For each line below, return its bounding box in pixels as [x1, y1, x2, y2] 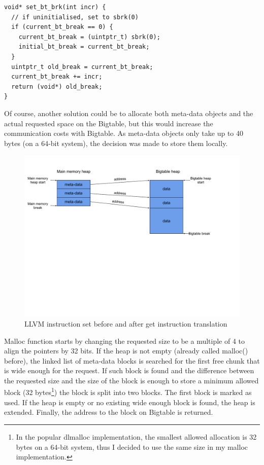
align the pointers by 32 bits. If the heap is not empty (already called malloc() [4, 345, 248, 356]
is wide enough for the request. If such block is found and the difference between [4, 365, 254, 376]
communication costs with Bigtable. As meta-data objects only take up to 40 [4, 128, 244, 138]
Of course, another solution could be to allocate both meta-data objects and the [4, 108, 253, 118]
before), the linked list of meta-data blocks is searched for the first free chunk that [4, 355, 260, 366]
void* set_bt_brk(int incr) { [4, 4, 106, 11]
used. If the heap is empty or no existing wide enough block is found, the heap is [4, 397, 255, 407]
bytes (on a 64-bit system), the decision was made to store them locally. [4, 137, 228, 148]
